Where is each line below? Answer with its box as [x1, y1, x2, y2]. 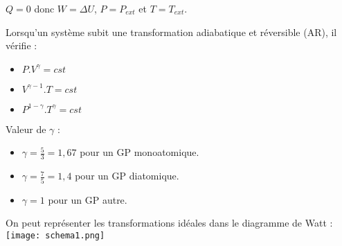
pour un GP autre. [48, 192, 127, 207]
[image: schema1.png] [6, 230, 105, 240]
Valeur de [6, 121, 46, 136]
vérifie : [6, 38, 37, 53]
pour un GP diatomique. [75, 168, 179, 183]
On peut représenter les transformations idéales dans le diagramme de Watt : [6, 216, 333, 230]
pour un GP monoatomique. [80, 145, 199, 159]
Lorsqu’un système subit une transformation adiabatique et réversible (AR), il [6, 24, 337, 39]
